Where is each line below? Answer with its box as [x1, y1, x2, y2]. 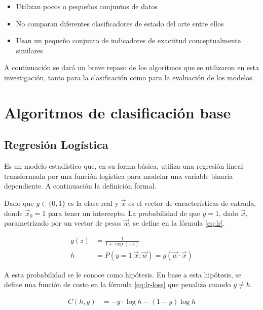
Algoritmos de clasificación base [4, 102, 231, 122]
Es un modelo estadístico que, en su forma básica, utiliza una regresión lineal [4, 161, 243, 171]
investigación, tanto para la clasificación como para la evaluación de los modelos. [4, 72, 254, 82]
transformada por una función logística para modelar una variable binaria [4, 170, 233, 181]
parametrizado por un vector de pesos [4, 218, 122, 228]
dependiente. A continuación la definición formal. [4, 180, 157, 191]
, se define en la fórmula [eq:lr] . [129, 218, 225, 228]
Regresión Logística [4, 137, 108, 152]
